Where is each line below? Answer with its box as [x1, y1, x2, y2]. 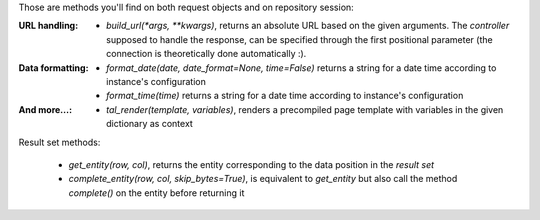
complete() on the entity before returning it [68, 186, 245, 199]
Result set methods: [18, 136, 101, 148]
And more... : [18, 103, 73, 115]
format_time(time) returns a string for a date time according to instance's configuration [106, 90, 464, 102]
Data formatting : [18, 61, 89, 74]
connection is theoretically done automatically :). [106, 48, 307, 60]
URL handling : [18, 20, 79, 32]
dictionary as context [106, 118, 194, 130]
